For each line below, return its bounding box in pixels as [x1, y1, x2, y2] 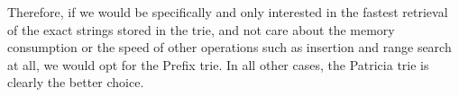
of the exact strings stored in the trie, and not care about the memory [7, 20, 395, 39]
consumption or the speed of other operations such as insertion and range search [7, 38, 452, 57]
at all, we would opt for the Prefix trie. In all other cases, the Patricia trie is [7, 55, 429, 74]
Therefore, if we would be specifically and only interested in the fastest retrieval [7, 3, 448, 21]
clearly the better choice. [7, 73, 144, 92]
